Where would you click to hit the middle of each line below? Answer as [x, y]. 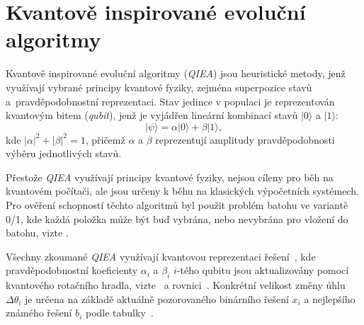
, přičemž [105, 139]
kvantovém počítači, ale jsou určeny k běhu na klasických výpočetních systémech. [182, 191]
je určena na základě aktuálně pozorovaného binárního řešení [157, 298]
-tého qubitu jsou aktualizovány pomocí [263, 270]
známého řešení [39, 313]
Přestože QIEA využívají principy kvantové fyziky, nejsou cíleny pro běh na [170, 177]
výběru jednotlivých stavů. [64, 153]
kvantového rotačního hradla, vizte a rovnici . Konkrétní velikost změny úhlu [176, 285]
